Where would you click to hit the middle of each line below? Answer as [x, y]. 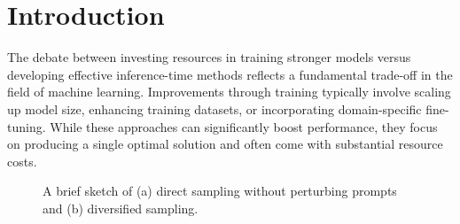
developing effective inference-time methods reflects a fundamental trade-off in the [230, 74]
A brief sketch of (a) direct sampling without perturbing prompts [220, 191]
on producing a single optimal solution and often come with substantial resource [225, 144]
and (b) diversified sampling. [121, 208]
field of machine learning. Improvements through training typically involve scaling [229, 92]
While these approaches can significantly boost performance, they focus [244, 126]
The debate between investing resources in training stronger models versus [209, 57]
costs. [22, 161]
